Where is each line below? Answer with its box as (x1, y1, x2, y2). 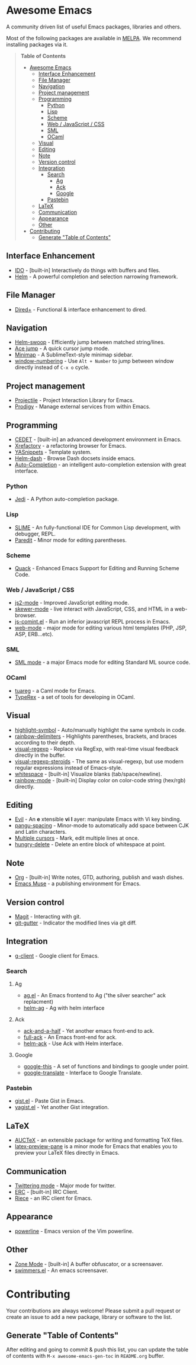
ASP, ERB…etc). (14, 631, 54, 638)
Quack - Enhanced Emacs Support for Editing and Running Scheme (14, 564, 179, 571)
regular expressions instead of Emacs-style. (14, 764, 123, 771)
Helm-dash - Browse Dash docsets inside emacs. (14, 455, 136, 462)
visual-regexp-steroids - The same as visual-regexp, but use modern (14, 757, 184, 765)
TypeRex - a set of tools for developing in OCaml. (14, 693, 135, 701)
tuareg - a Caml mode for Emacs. (14, 687, 96, 694)
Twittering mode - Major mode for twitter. (14, 1182, 116, 1189)
